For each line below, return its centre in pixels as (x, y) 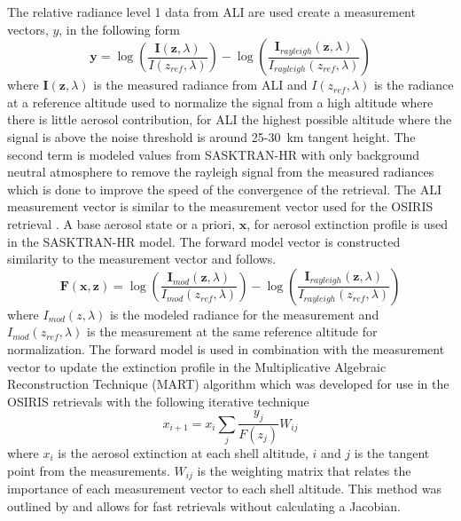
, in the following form (119, 29)
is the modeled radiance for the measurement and (244, 314)
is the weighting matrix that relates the (304, 470)
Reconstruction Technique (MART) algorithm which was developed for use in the (228, 384)
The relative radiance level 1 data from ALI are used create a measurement (211, 12)
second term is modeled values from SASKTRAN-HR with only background (214, 154)
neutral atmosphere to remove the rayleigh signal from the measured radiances (221, 172)
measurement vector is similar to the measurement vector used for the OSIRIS (220, 206)
